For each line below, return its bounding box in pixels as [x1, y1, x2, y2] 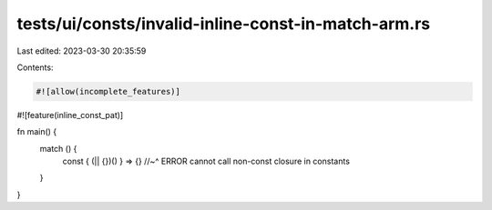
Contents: [16, 62, 54, 73]
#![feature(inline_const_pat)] [16, 109, 124, 120]
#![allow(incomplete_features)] [36, 86, 181, 96]
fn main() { [16, 126, 57, 137]
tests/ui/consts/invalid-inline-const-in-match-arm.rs [16, 14, 431, 34]
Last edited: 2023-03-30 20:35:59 [16, 45, 147, 56]
